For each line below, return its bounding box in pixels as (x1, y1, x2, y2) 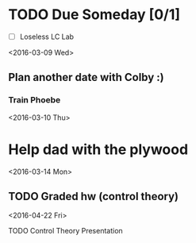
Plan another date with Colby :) (8, 71, 164, 84)
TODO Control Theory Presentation (8, 226, 123, 236)
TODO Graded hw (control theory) (8, 190, 179, 203)
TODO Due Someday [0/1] (8, 6, 181, 24)
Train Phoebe (8, 94, 61, 106)
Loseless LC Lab (19, 32, 74, 41)
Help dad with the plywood (8, 141, 189, 158)
